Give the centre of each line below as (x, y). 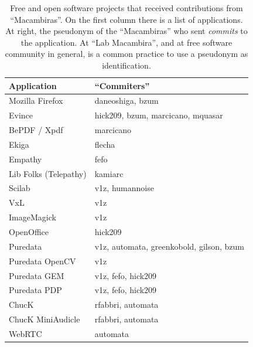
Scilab (20, 188)
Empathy (25, 159)
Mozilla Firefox (36, 101)
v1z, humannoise (124, 188)
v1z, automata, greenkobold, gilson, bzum (169, 246)
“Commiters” (122, 85)
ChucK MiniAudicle (45, 319)
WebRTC (25, 333)
